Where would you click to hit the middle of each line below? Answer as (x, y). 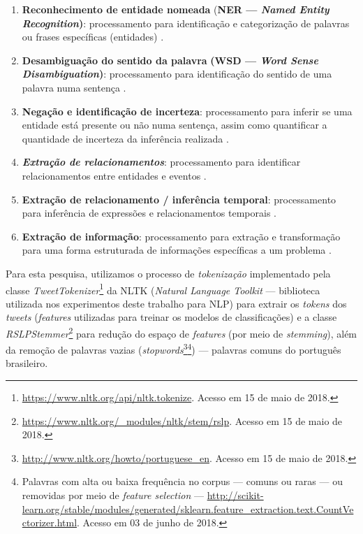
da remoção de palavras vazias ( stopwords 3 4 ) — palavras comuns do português (173, 348)
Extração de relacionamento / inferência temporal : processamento (179, 199)
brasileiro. (27, 363)
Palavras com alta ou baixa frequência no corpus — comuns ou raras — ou (182, 481)
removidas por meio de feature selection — (113, 495)
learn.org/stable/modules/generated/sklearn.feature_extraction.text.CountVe (188, 508)
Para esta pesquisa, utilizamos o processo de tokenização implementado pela (168, 273)
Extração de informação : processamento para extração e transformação (181, 236)
